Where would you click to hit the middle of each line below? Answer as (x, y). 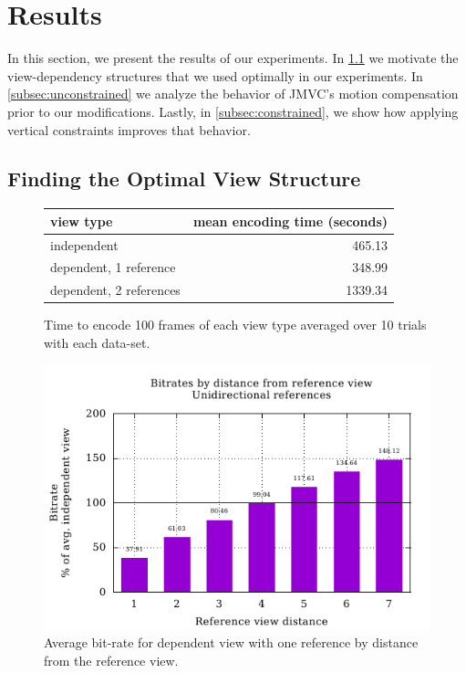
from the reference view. (111, 660)
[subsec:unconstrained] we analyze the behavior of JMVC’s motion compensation (233, 94)
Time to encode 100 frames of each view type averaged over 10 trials (235, 325)
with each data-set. (97, 343)
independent (84, 244)
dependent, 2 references (115, 290)
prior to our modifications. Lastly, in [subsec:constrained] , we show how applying (233, 111)
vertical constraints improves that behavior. (129, 129)
